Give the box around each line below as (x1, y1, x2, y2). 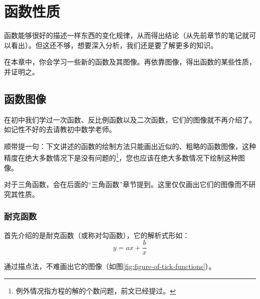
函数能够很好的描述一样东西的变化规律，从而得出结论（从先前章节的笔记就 (4, 30, 249, 40)
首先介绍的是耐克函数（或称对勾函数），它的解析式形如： (4, 229, 189, 240)
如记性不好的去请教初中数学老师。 (4, 124, 116, 134)
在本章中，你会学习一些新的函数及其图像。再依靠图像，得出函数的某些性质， (4, 56, 256, 67)
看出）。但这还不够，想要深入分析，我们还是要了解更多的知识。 (10, 39, 217, 50)
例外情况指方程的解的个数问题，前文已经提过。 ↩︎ (15, 285, 176, 295)
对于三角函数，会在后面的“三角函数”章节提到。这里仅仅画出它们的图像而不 (4, 179, 249, 189)
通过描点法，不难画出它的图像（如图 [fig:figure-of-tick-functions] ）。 (4, 261, 216, 271)
